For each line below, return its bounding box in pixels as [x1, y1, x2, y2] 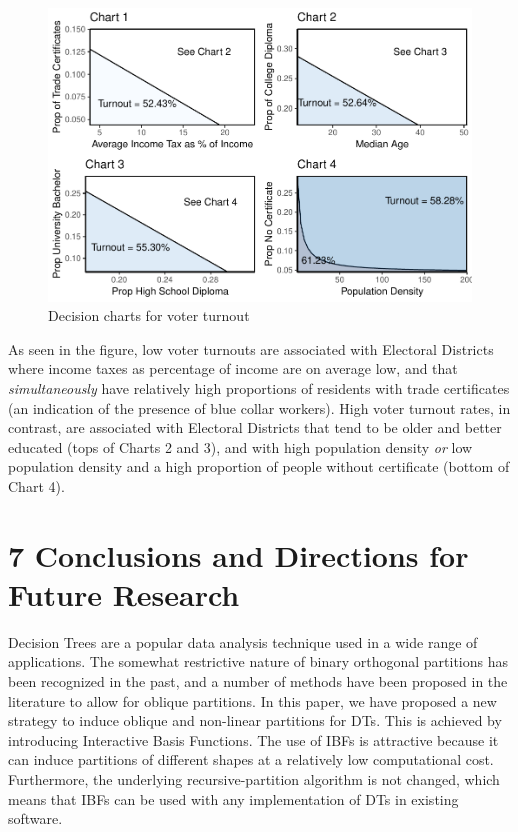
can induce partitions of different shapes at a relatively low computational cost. [8, 749, 494, 770]
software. [8, 808, 63, 829]
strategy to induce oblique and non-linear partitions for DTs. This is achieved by [8, 710, 502, 731]
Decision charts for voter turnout [48, 305, 250, 326]
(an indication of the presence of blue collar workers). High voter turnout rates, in [8, 397, 511, 418]
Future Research [8, 573, 240, 614]
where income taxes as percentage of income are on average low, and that [8, 358, 458, 379]
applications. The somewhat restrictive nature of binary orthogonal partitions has [8, 651, 508, 672]
